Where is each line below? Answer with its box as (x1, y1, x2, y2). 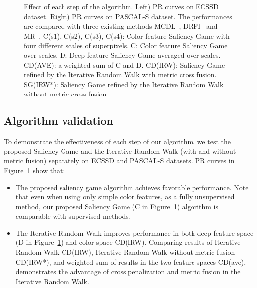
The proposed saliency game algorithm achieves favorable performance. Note (15, 182, 249, 192)
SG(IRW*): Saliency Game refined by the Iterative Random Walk (24, 79, 224, 89)
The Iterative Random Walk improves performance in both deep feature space (15, 227, 254, 238)
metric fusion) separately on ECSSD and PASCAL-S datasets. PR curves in (4, 155, 235, 166)
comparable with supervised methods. (15, 211, 130, 221)
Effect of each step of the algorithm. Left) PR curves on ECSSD (24, 1, 219, 11)
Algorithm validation (4, 113, 113, 128)
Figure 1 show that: (4, 165, 65, 175)
